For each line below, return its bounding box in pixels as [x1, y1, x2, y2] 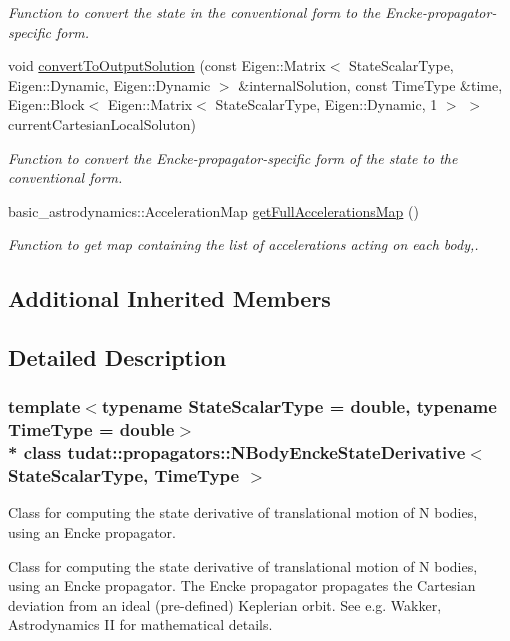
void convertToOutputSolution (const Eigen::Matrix [8, 55, 326, 76]
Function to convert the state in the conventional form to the [8, 2, 381, 22]
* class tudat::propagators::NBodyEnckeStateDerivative [8, 440, 466, 465]
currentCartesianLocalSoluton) [8, 113, 196, 134]
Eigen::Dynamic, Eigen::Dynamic [8, 74, 211, 95]
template [8, 394, 81, 419]
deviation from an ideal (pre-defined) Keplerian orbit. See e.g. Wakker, [8, 594, 442, 615]
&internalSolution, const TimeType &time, [238, 74, 503, 95]
